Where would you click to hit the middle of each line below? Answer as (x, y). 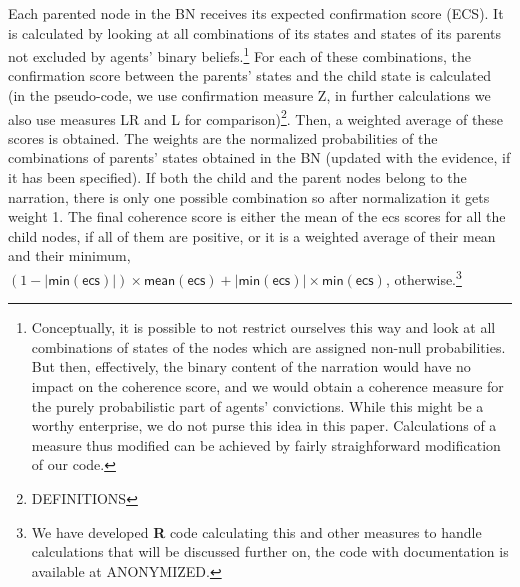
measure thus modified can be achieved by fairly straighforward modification (266, 444)
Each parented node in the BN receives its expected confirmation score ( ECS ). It (256, 13)
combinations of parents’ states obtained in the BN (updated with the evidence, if (259, 157)
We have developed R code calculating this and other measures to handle (256, 531)
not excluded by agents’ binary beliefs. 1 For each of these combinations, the (239, 54)
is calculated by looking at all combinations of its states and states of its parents (255, 32)
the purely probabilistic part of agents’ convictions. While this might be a (257, 405)
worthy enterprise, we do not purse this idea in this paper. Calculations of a (264, 425)
